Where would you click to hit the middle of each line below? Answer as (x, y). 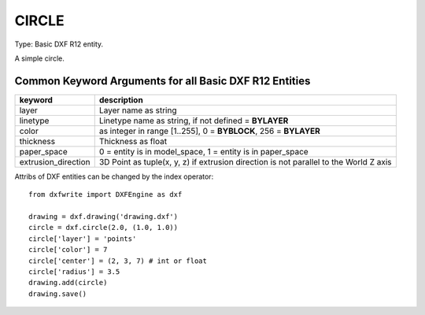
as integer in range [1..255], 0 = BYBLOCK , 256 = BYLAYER (209, 131)
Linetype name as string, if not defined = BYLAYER (194, 120)
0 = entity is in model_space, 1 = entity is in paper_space (203, 151)
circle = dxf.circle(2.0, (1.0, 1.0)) (103, 228)
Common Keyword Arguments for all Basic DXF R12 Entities (163, 81)
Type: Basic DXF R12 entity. (59, 44)
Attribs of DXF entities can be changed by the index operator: (114, 176)
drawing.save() (58, 294)
